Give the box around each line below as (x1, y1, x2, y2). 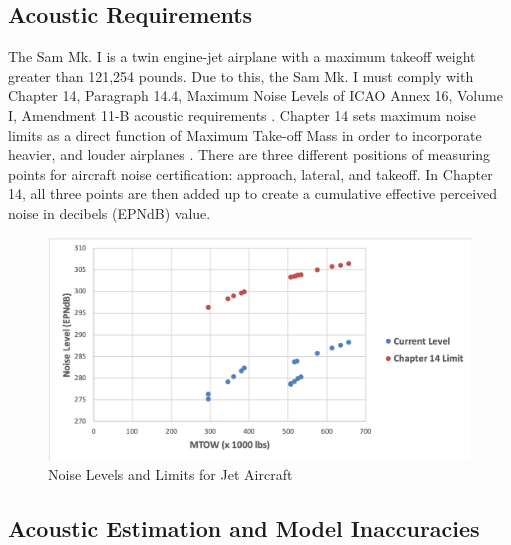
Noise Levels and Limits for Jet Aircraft (48, 464, 293, 485)
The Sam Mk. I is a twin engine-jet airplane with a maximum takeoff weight (8, 46, 476, 67)
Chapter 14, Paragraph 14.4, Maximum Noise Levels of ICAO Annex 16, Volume (8, 85, 503, 106)
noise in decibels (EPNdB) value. (8, 202, 211, 223)
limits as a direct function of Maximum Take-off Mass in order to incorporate (8, 124, 482, 145)
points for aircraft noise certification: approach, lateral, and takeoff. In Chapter (8, 163, 493, 184)
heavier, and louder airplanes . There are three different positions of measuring (8, 144, 491, 165)
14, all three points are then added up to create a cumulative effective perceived (8, 183, 498, 204)
